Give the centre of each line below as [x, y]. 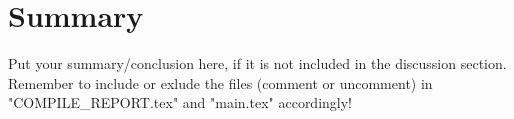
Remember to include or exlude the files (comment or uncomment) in [220, 82]
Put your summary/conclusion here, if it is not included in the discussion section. [257, 63]
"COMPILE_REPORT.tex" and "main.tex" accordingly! [180, 102]
